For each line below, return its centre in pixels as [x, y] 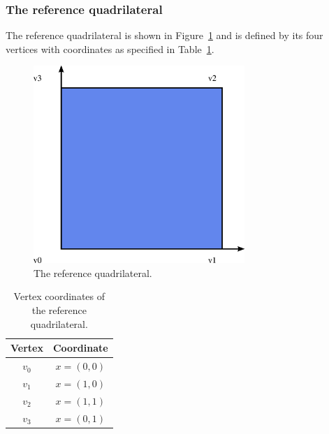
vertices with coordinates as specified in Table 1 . [110, 48]
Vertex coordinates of [59, 296]
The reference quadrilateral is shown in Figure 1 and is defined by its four [164, 35]
